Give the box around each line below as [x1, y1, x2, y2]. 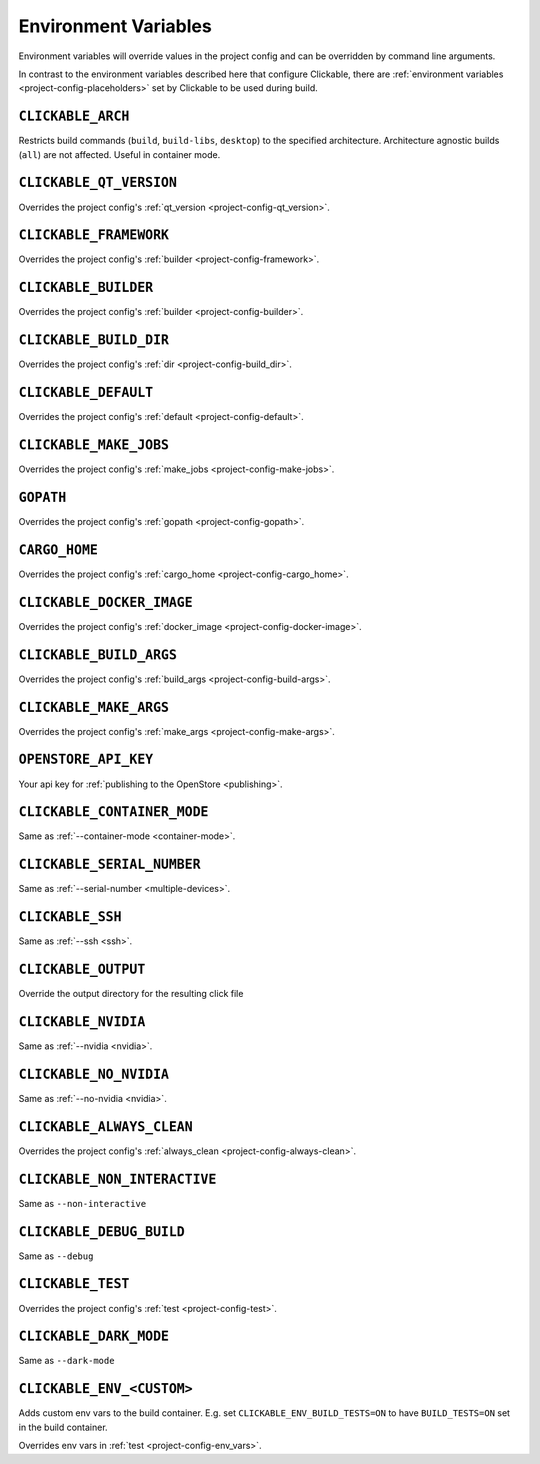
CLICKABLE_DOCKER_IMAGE [18, 594, 194, 610]
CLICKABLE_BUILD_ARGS [18, 646, 177, 663]
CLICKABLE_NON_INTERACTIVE [18, 1171, 217, 1187]
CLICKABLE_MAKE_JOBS [18, 436, 170, 453]
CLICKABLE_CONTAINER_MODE [18, 804, 209, 820]
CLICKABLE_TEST [18, 1276, 130, 1292]
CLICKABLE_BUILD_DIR [18, 332, 170, 349]
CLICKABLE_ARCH [18, 108, 130, 125]
